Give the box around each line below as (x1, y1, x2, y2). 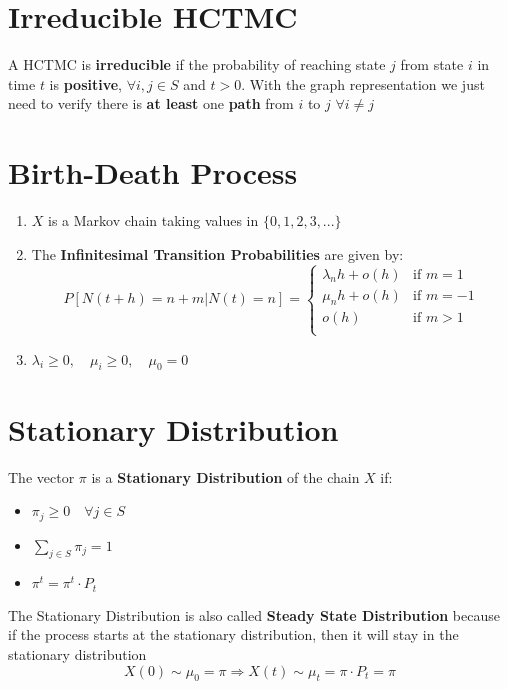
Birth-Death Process (8, 152, 298, 193)
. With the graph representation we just (241, 73, 485, 94)
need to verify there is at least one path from (8, 93, 294, 114)
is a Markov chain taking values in (48, 210, 259, 231)
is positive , (49, 73, 123, 94)
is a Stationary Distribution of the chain (91, 466, 360, 487)
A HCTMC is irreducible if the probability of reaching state (8, 54, 386, 75)
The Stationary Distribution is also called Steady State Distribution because (8, 604, 500, 625)
